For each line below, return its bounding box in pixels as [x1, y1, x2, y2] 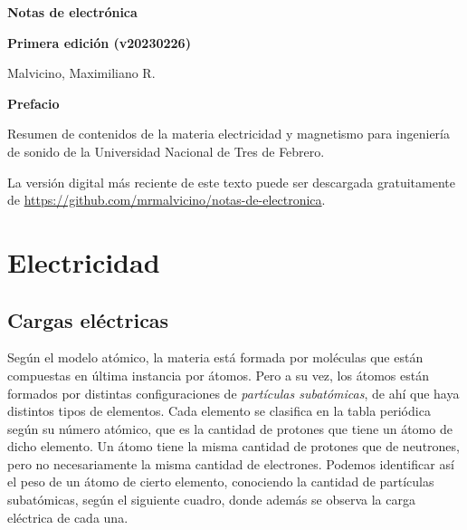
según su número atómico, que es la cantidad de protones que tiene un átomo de [7, 419, 453, 438]
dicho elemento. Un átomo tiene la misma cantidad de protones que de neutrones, [7, 437, 460, 456]
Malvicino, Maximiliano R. [7, 63, 156, 82]
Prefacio [7, 93, 60, 112]
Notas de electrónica [7, 3, 138, 21]
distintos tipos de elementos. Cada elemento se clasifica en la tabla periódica [7, 401, 431, 420]
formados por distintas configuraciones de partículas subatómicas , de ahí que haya [7, 383, 460, 402]
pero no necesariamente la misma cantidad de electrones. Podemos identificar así [7, 454, 454, 473]
